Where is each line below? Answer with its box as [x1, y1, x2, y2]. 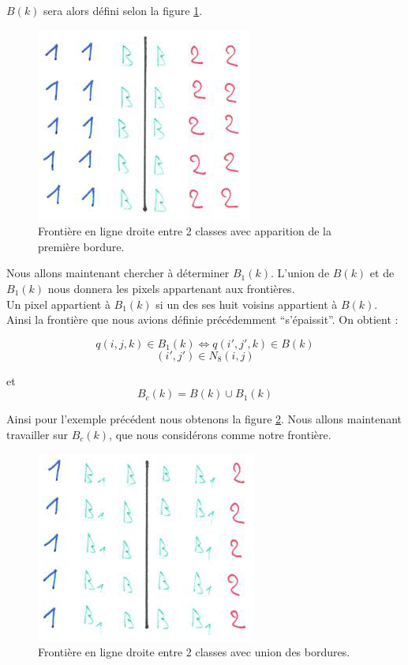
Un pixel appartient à [6, 295, 110, 312]
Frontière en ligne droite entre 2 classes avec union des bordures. [38, 644, 350, 660]
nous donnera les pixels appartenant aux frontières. [47, 280, 295, 296]
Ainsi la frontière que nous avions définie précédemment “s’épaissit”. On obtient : [6, 311, 399, 328]
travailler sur [6, 426, 68, 442]
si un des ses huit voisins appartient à [155, 295, 338, 312]
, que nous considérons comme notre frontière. [109, 426, 331, 442]
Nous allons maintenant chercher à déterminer [6, 265, 230, 281]
